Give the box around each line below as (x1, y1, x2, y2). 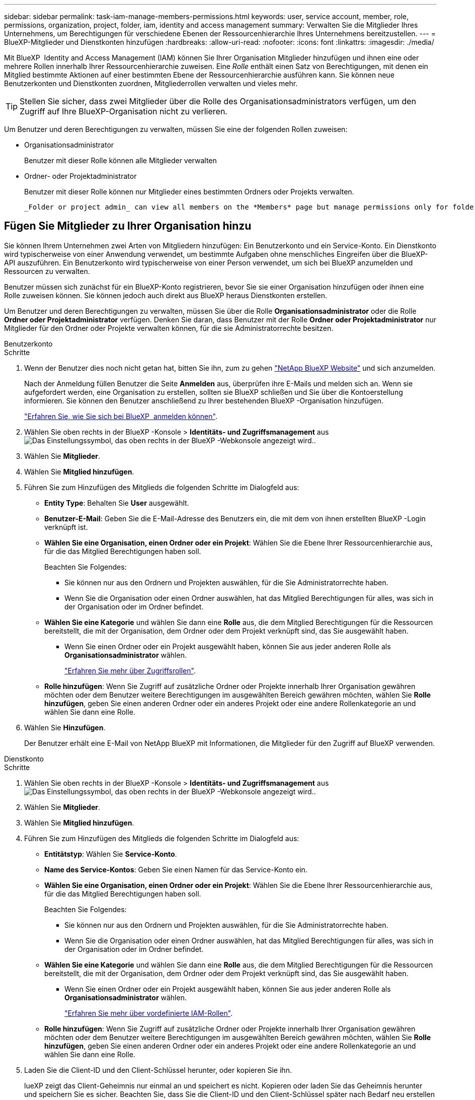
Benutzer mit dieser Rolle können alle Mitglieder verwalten (24, 156, 217, 165)
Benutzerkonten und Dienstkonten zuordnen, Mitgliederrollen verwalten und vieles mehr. (4, 79, 298, 88)
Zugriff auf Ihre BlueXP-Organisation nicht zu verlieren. (20, 106, 227, 116)
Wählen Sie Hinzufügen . (24, 723, 106, 732)
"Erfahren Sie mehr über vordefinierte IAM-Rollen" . (64, 1008, 233, 1017)
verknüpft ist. (44, 522, 88, 531)
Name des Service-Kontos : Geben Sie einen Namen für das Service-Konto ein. (44, 865, 307, 874)
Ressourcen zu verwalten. (4, 266, 90, 276)
